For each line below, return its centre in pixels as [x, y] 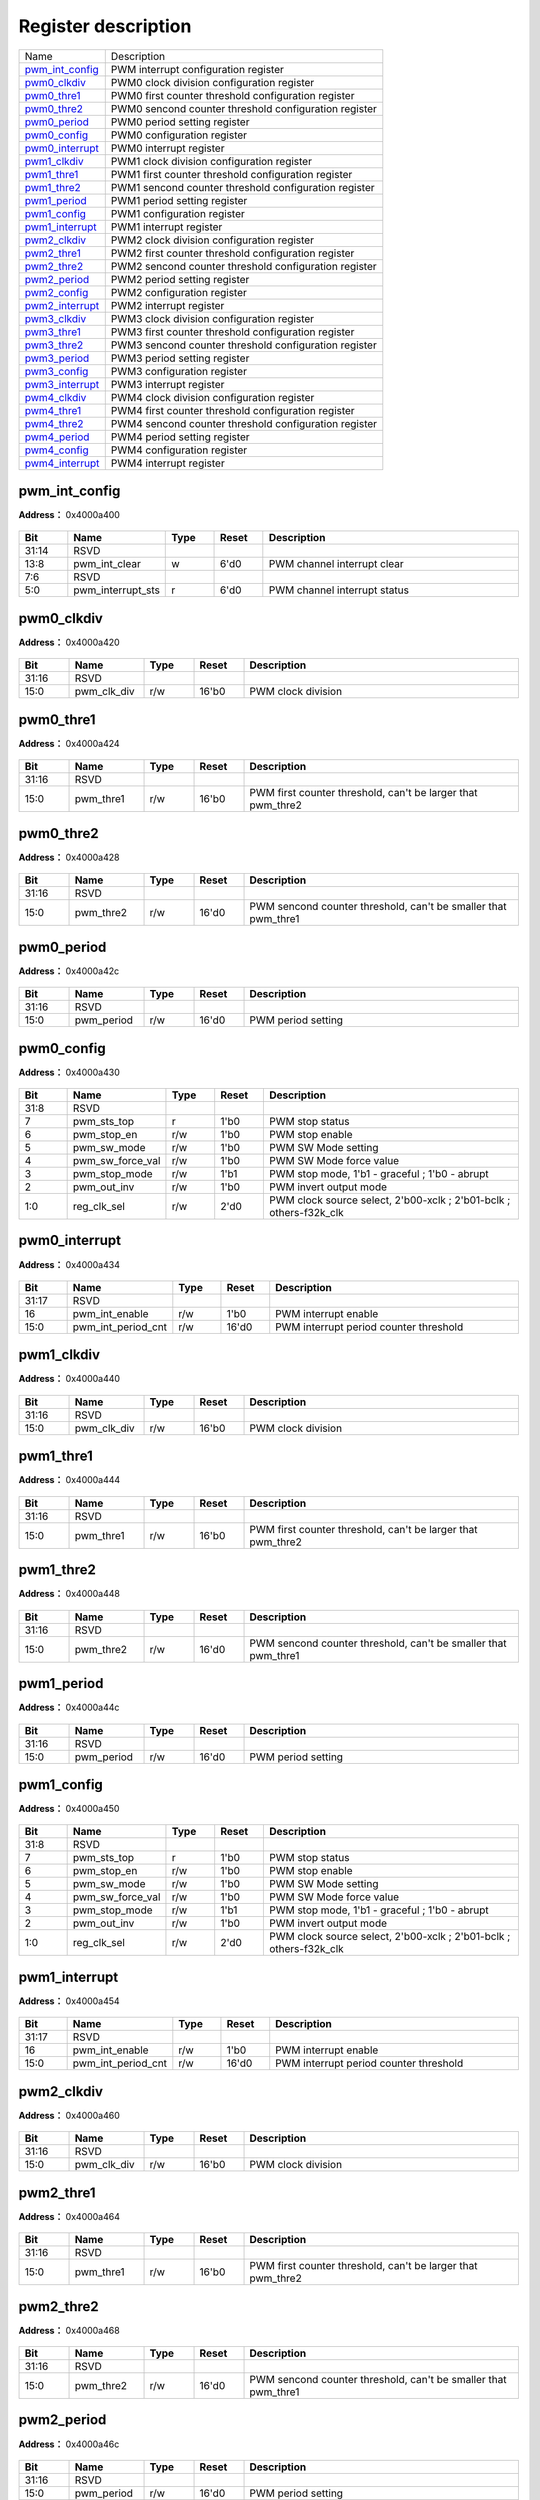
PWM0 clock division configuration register [212, 82]
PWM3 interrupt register [167, 384]
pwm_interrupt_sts [116, 590]
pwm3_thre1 [53, 332]
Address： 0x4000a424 [69, 743]
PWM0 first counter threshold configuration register [232, 95]
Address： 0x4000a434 [69, 1264]
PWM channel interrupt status [339, 590]
